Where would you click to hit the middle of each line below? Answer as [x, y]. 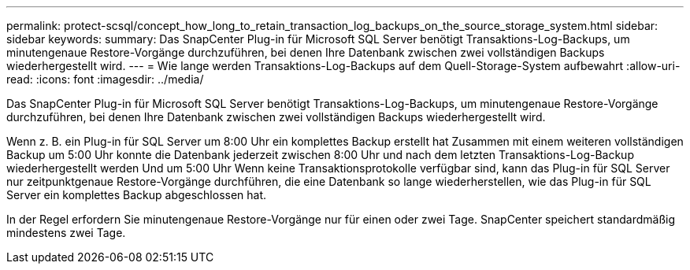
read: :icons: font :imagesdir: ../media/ [105, 79]
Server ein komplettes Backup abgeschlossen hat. [137, 195]
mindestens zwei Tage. [66, 233]
